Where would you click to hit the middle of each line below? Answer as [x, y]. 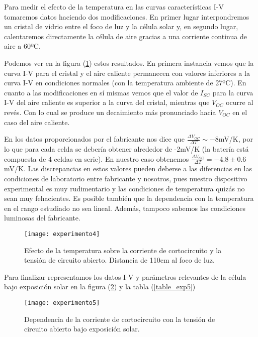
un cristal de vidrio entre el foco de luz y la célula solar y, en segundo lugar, [121, 26]
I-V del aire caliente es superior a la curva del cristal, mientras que [107, 102]
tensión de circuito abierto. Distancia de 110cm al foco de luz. [119, 260]
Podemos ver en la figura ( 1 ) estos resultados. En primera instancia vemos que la [129, 63]
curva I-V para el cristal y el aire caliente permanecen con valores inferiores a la [127, 73]
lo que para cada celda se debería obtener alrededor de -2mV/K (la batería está [126, 148]
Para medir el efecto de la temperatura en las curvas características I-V [114, 7]
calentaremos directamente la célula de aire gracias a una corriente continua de [125, 36]
